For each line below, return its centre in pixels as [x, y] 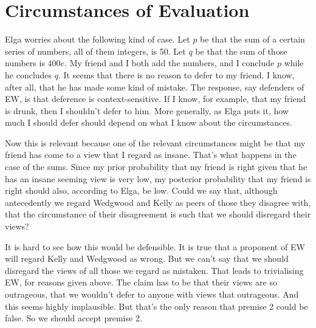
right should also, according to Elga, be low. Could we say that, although [141, 190]
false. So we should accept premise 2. [74, 318]
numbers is [25, 63]
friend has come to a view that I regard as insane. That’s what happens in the [151, 155]
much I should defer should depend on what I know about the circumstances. [149, 122]
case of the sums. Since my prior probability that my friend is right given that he [156, 167]
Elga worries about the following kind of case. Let [98, 39]
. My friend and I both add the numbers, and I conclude [170, 63]
